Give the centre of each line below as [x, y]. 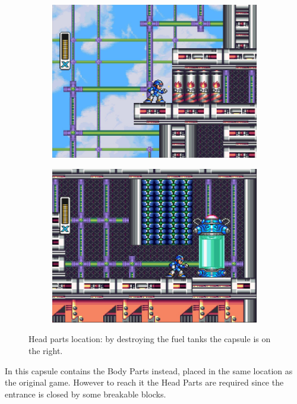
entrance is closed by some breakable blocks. [86, 394]
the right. [46, 351]
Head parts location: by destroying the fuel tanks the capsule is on [150, 339]
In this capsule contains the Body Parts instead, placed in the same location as [149, 370]
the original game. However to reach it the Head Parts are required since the [144, 382]
